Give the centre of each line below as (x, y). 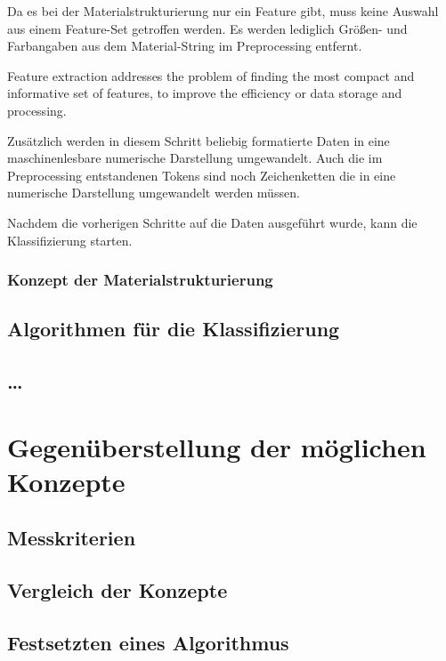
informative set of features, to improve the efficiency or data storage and (205, 93)
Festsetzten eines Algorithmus (148, 643)
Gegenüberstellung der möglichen (217, 446)
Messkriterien (72, 538)
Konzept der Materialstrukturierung (140, 280)
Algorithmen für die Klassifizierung (174, 329)
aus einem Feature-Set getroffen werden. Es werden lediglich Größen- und (207, 28)
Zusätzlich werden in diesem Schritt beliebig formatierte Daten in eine (199, 140)
